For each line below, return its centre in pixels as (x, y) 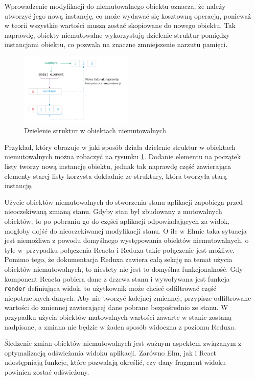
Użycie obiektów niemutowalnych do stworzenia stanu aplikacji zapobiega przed (124, 202)
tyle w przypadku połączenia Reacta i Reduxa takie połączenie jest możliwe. (120, 249)
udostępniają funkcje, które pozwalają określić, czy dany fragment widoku (115, 362)
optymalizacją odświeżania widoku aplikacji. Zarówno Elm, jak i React (110, 352)
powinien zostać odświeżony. (47, 371)
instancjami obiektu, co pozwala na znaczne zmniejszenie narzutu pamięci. (116, 44)
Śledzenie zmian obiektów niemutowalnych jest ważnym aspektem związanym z (123, 343)
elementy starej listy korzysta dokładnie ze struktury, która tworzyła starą (116, 176)
